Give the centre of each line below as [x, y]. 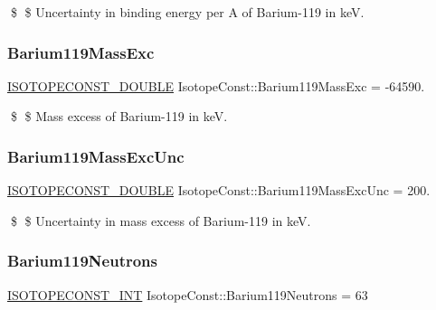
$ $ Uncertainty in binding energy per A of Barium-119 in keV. [187, 12]
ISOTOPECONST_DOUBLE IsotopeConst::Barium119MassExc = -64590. [216, 85]
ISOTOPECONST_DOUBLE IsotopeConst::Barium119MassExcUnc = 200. [219, 190]
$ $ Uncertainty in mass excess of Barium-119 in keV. [161, 220]
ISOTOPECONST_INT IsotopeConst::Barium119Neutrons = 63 [188, 294]
